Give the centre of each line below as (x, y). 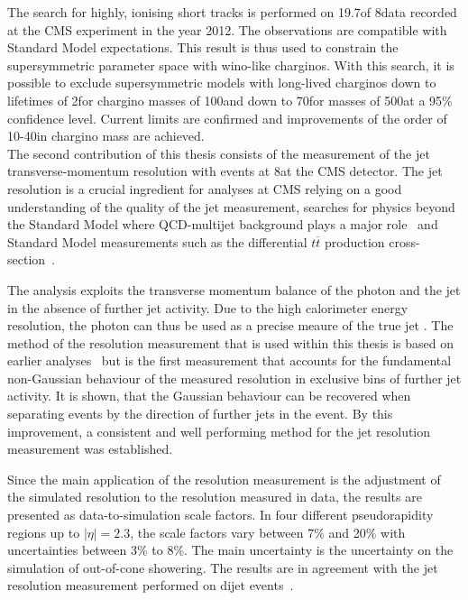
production (354, 241)
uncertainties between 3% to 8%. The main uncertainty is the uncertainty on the (230, 550)
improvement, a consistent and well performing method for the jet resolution (219, 431)
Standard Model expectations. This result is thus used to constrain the (203, 47)
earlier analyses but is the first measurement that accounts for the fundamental (229, 360)
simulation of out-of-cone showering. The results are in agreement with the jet (223, 567)
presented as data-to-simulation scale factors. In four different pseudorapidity (220, 515)
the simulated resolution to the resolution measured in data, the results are (215, 497)
